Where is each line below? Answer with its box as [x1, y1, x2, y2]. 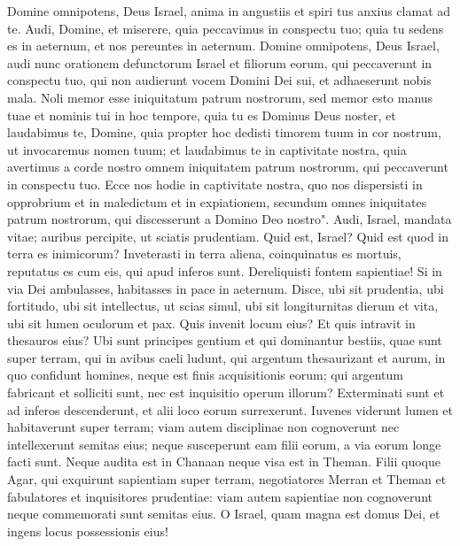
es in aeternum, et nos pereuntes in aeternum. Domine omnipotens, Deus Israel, [7, 36, 440, 55]
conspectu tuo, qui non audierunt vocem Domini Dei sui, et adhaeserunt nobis [7, 71, 432, 89]
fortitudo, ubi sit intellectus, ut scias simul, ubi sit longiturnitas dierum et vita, [7, 296, 439, 315]
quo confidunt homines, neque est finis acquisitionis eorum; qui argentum [7, 365, 403, 384]
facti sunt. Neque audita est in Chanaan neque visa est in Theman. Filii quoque [7, 452, 441, 471]
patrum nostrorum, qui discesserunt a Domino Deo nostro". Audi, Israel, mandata [7, 210, 452, 228]
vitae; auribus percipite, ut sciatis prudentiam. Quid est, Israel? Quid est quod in [7, 227, 449, 245]
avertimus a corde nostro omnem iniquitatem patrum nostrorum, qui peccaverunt [7, 158, 448, 176]
